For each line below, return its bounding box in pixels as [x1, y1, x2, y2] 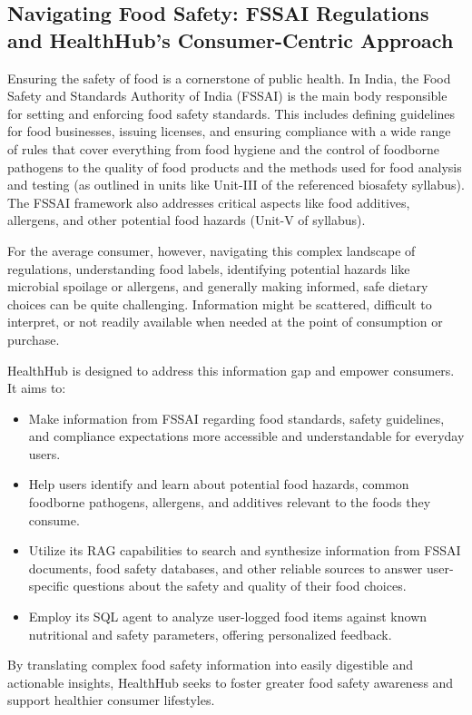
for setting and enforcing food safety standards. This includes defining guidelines [7, 103, 456, 122]
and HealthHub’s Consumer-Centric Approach [7, 25, 454, 54]
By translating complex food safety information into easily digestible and [7, 655, 414, 674]
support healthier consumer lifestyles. [7, 691, 215, 710]
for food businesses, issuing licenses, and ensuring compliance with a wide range [7, 122, 451, 141]
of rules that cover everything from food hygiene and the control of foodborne [7, 139, 439, 158]
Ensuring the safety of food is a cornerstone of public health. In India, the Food [7, 68, 451, 87]
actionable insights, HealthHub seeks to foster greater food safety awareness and [7, 672, 454, 691]
